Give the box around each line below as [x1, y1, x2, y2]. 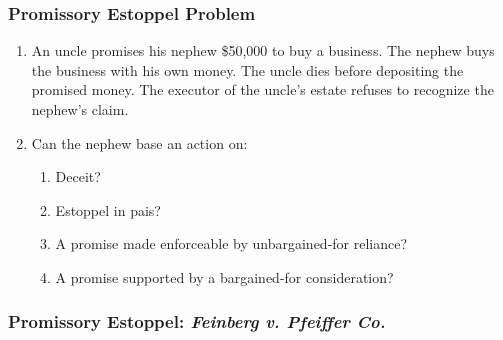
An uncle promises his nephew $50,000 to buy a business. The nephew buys [31, 40, 495, 61]
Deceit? [55, 166, 101, 187]
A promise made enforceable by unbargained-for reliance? [55, 233, 408, 254]
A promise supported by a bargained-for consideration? [55, 266, 394, 287]
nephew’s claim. [31, 99, 129, 119]
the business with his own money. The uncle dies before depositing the [31, 59, 464, 80]
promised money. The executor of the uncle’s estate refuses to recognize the [31, 79, 494, 100]
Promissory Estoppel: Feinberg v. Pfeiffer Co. [8, 309, 386, 334]
